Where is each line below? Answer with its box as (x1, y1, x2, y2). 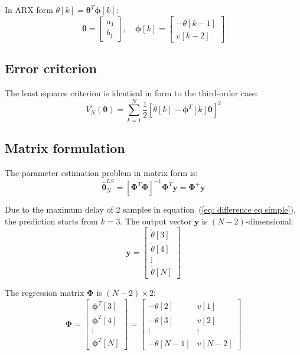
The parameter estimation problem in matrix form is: (5, 167, 198, 178)
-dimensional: (245, 214, 294, 227)
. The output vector (120, 214, 192, 227)
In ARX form (5, 4, 53, 15)
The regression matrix (5, 286, 84, 299)
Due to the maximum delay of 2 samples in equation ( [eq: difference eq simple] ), (5, 203, 296, 216)
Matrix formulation (5, 139, 125, 157)
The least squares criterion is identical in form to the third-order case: (5, 87, 258, 99)
